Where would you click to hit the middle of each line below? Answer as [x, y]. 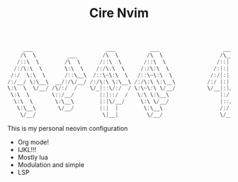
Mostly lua [33, 157]
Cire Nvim [119, 13]
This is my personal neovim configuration [68, 128]
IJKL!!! [27, 149]
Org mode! [33, 142]
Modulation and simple [51, 164]
